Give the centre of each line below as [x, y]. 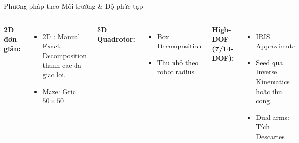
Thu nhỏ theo [178, 62]
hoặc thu [269, 91]
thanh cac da [62, 65]
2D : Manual [61, 36]
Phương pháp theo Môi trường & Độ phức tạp [74, 6]
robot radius [175, 72]
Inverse [267, 72]
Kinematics [273, 81]
